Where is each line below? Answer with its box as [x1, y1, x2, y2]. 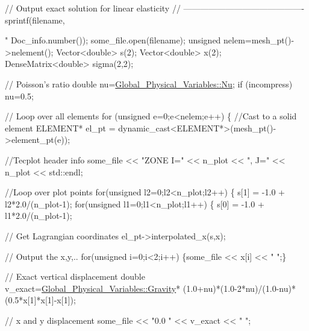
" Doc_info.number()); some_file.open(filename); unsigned [5, 34, 221, 46]
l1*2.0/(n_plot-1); [5, 209, 72, 222]
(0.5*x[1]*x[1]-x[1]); [5, 294, 76, 306]
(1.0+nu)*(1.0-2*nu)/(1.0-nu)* [183, 282, 296, 294]
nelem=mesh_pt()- [223, 34, 295, 46]
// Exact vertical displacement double [5, 270, 145, 283]
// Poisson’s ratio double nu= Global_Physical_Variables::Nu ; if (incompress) [5, 77, 293, 90]
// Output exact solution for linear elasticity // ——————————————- [5, 2, 305, 14]
